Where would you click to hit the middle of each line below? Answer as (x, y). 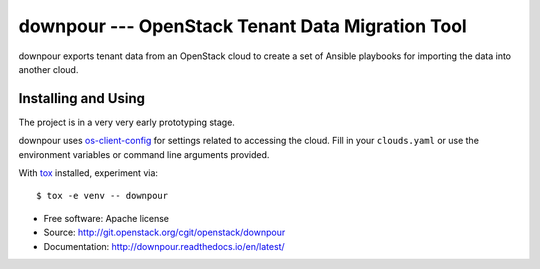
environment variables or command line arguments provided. (144, 154)
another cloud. (48, 69)
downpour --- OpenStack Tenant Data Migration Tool (242, 26)
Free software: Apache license (106, 218)
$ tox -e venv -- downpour (102, 196)
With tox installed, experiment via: (88, 173)
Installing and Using (81, 98)
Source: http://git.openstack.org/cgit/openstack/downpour (164, 232)
